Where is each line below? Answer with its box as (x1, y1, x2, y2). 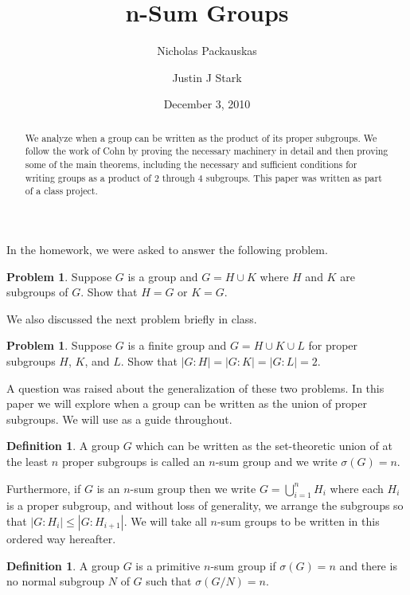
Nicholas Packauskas (157, 42, 257, 59)
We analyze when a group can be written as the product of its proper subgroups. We (25, 131, 377, 144)
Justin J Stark (172, 69, 242, 85)
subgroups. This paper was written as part (205, 170, 382, 184)
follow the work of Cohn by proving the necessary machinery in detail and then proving (25, 144, 389, 158)
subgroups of (6, 284, 68, 300)
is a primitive (135, 557, 201, 573)
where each (330, 480, 384, 496)
